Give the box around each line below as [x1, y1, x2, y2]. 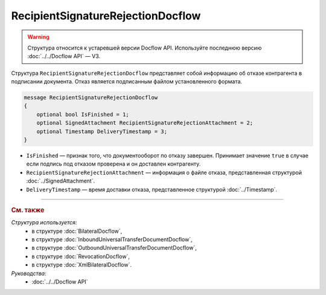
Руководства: [11, 270, 46, 277]
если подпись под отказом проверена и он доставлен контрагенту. [26, 160, 201, 167]
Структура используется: [11, 219, 77, 226]
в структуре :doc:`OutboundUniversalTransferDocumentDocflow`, [31, 244, 197, 251]
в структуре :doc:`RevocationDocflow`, [31, 253, 130, 260]
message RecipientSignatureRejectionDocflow [24, 94, 158, 101]
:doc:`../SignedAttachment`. [26, 177, 95, 184]
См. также [11, 206, 45, 214]
